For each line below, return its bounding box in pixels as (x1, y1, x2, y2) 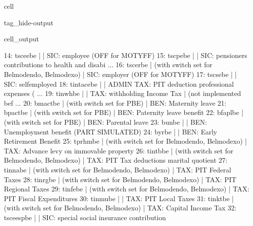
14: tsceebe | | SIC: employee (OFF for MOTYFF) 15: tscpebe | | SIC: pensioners (4, 50, 247, 60)
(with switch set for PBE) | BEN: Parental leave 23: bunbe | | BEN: (4, 116, 207, 127)
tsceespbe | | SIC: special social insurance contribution (4, 212, 166, 222)
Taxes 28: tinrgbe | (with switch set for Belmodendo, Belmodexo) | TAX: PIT (4, 174, 236, 184)
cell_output (4, 34, 39, 44)
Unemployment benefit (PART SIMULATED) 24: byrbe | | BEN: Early (4, 126, 217, 136)
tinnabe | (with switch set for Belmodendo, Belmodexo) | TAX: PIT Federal (4, 164, 232, 174)
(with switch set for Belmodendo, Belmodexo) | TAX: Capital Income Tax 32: (4, 203, 236, 213)
